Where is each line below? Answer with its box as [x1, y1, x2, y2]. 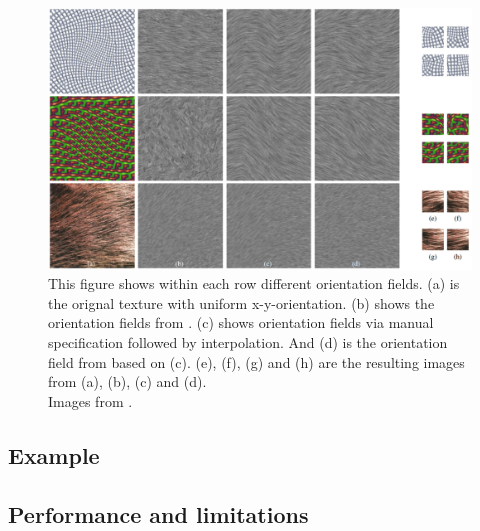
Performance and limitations [8, 498, 309, 529]
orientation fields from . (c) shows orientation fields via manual [48, 312, 434, 333]
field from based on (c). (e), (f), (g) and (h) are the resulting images [48, 351, 465, 372]
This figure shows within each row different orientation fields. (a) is [48, 273, 460, 294]
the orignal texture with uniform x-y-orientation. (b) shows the [48, 292, 435, 313]
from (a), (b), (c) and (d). [48, 371, 207, 392]
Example [8, 439, 100, 470]
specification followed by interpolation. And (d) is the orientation [48, 332, 448, 353]
